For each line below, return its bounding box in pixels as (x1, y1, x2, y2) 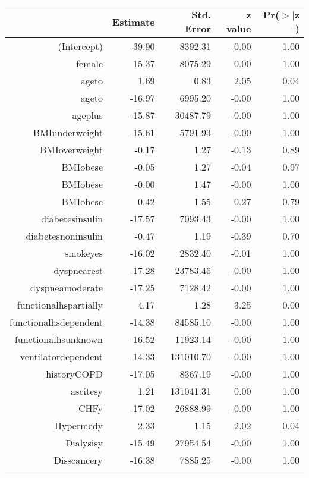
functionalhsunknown (14, 332, 103, 346)
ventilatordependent (20, 350, 103, 363)
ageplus (72, 108, 103, 122)
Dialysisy (65, 436, 103, 449)
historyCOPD (46, 367, 103, 380)
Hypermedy (55, 419, 103, 432)
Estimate (112, 14, 155, 29)
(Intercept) (58, 39, 103, 53)
